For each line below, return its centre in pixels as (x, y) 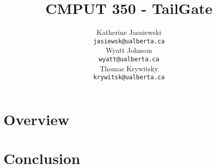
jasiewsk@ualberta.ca (129, 41)
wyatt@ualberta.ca (129, 59)
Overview (37, 119)
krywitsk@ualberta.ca (129, 78)
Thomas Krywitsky (129, 68)
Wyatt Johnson (129, 50)
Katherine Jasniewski (129, 32)
